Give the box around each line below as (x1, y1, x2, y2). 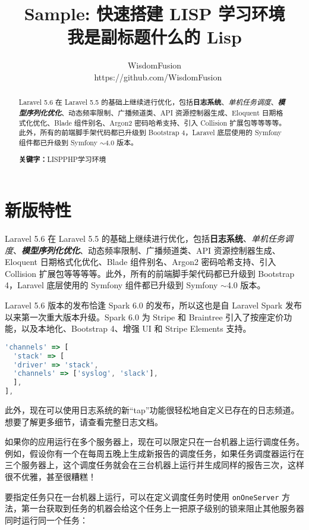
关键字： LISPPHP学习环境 (18, 154, 106, 165)
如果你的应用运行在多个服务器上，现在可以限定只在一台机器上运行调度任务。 (5, 435, 304, 448)
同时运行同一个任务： (5, 513, 88, 526)
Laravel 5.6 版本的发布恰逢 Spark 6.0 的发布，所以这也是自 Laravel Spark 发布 (5, 299, 302, 311)
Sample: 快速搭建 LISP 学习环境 (24, 1, 285, 26)
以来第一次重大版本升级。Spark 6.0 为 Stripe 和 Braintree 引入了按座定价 (5, 310, 284, 323)
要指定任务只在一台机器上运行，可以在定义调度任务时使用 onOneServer (5, 490, 279, 503)
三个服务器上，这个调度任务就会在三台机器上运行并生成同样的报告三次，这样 (5, 459, 304, 471)
